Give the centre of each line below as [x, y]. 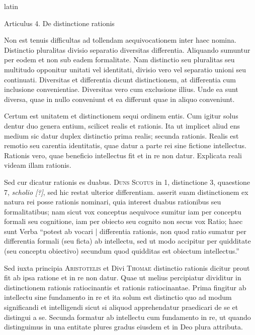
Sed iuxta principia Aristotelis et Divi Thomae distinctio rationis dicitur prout [127, 267]
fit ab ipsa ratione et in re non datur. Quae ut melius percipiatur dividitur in [123, 277]
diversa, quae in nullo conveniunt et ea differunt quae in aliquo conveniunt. [119, 99]
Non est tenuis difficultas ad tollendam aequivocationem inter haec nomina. [120, 40]
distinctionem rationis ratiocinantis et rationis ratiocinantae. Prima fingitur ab [125, 287]
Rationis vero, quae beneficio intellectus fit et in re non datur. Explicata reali [123, 155]
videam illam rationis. [38, 165]
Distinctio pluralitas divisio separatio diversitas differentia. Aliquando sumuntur [127, 49]
